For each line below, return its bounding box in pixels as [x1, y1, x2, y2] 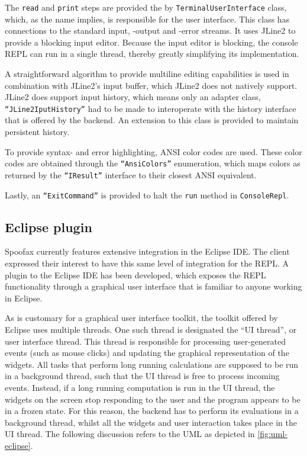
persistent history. [5, 126, 70, 138]
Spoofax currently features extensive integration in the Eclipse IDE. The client [5, 245, 290, 258]
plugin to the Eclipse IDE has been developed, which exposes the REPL [5, 268, 266, 281]
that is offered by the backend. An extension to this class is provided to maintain [5, 114, 299, 126]
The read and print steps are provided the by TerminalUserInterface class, [5, 1, 287, 13]
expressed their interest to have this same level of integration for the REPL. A [5, 257, 289, 269]
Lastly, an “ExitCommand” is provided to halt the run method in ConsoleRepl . [5, 188, 289, 201]
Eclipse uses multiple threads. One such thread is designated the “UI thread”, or [5, 323, 297, 335]
